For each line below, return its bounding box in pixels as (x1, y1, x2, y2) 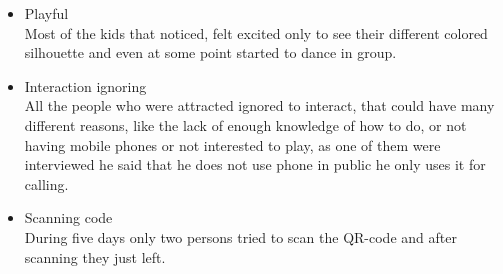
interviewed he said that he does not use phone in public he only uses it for (24, 154, 486, 175)
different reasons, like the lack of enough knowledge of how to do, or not (24, 114, 467, 135)
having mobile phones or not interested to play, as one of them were (24, 134, 441, 155)
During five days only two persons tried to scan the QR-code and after (24, 226, 457, 247)
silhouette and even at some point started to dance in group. (24, 42, 397, 63)
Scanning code (24, 207, 113, 228)
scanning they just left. (24, 246, 166, 267)
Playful (24, 3, 69, 23)
